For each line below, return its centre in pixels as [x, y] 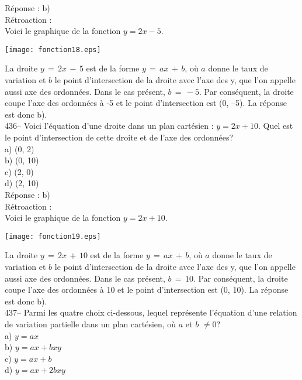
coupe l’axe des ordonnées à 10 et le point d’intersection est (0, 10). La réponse [147, 290]
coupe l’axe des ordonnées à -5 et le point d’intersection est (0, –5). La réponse [146, 103]
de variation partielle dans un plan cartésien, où [91, 323]
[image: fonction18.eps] [53, 49]
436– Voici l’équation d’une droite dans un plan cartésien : [109, 126]
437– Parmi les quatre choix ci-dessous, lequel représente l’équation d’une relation [151, 312]
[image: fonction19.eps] [53, 236]
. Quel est [276, 126]
